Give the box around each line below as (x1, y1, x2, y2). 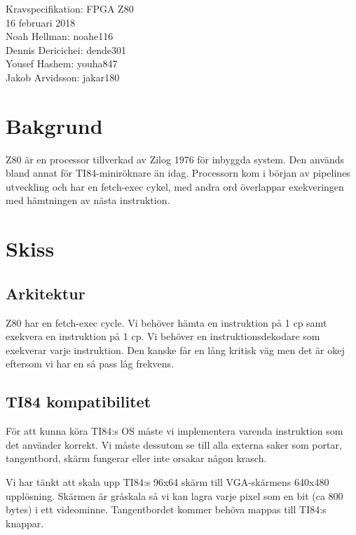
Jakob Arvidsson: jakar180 (6, 69, 120, 84)
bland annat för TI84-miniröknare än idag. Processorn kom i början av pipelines (6, 165, 350, 180)
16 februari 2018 (6, 15, 76, 29)
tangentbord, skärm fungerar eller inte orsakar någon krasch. (6, 451, 267, 466)
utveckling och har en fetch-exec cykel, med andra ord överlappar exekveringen (6, 179, 344, 194)
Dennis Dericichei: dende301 (6, 42, 127, 57)
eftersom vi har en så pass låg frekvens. (6, 356, 174, 371)
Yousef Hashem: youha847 (6, 56, 118, 71)
